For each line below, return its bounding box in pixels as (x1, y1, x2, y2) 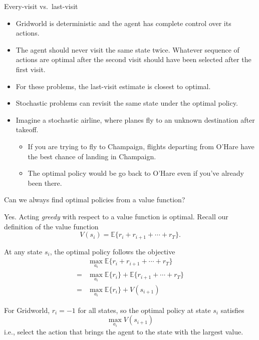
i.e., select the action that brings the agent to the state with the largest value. (4, 326, 243, 337)
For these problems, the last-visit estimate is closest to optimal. (16, 81, 211, 91)
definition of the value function (4, 221, 99, 231)
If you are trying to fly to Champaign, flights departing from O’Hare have (28, 141, 254, 151)
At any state (4, 246, 43, 256)
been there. (28, 177, 62, 188)
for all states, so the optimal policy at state (78, 304, 211, 315)
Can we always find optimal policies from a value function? (4, 194, 185, 205)
